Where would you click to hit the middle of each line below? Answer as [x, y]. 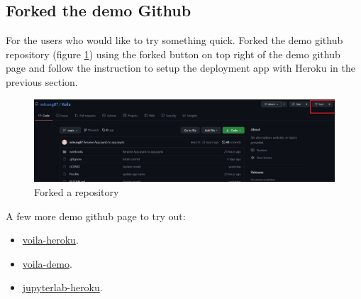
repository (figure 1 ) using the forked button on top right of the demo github [173, 54]
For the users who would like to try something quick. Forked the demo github [174, 40]
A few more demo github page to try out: [96, 216]
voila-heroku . [50, 240]
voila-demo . [47, 263]
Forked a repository [77, 191]
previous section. [42, 81]
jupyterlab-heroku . [62, 287]
